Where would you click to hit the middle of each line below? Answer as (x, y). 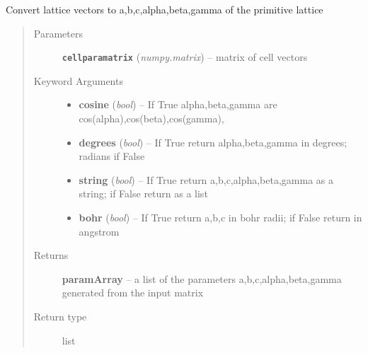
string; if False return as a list (143, 193)
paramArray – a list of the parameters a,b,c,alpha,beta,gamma (202, 278)
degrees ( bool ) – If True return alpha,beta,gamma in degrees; (213, 142)
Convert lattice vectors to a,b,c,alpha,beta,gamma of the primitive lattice (165, 9)
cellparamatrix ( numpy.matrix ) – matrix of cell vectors (185, 57)
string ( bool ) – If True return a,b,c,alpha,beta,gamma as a (206, 179)
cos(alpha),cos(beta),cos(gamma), (151, 118)
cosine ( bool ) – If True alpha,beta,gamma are (178, 104)
